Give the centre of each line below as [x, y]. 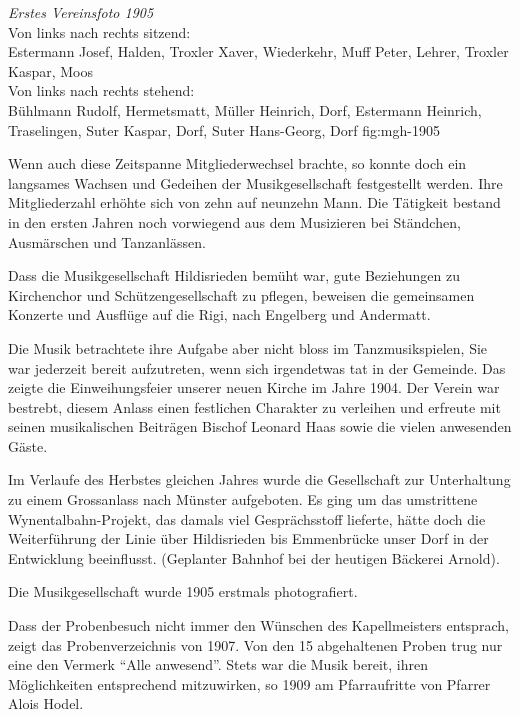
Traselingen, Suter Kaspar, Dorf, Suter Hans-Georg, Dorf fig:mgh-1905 [224, 129]
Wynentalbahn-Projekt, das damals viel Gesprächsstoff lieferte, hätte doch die [247, 518]
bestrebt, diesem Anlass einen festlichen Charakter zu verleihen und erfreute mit [254, 406]
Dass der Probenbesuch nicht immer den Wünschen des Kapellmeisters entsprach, [258, 625]
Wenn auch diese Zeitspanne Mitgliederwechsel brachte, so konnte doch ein [237, 163]
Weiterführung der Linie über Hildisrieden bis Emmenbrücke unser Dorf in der [248, 538]
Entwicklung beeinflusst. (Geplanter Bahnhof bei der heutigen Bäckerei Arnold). [254, 557]
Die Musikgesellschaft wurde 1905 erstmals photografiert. [183, 591]
